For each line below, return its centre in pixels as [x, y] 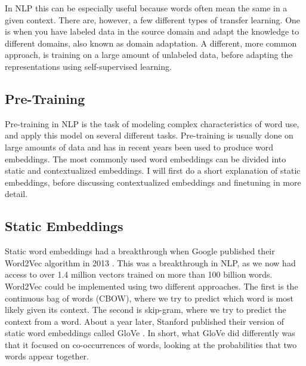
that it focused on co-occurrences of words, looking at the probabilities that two [151, 344]
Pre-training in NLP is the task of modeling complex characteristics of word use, [152, 123]
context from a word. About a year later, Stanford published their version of [144, 321]
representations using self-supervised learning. [88, 66]
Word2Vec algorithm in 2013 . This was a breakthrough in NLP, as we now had [150, 262]
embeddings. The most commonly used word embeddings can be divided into [146, 159]
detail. [16, 194]
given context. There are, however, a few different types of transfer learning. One [153, 19]
